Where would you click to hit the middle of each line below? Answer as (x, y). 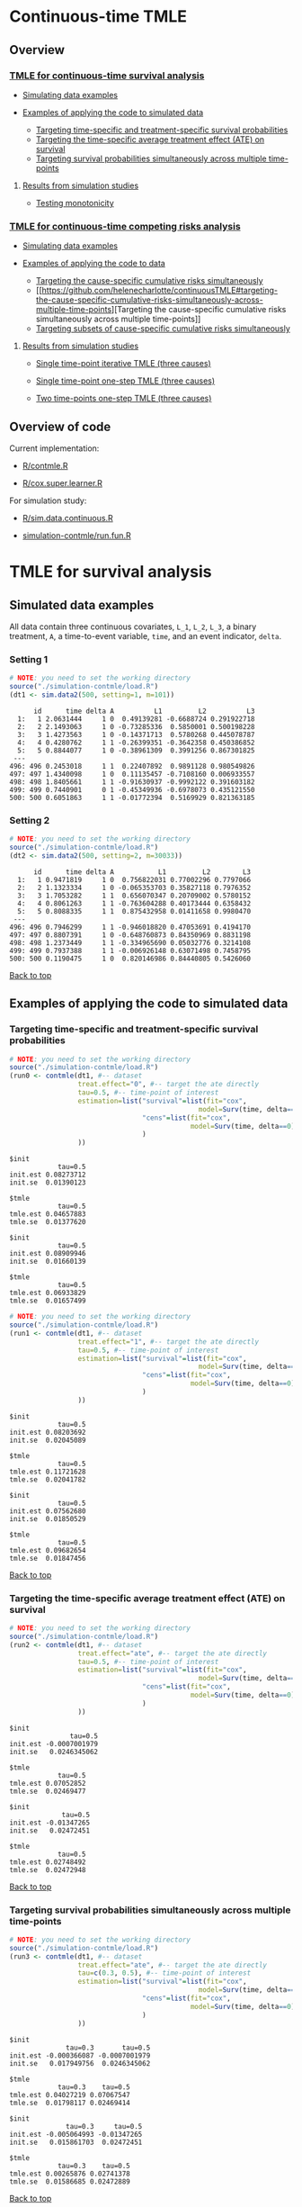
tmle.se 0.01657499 (48, 1301)
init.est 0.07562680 (48, 1511)
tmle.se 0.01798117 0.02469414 (70, 2103)
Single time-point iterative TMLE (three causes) (123, 364)
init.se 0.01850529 (48, 1518)
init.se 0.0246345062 (54, 1752)
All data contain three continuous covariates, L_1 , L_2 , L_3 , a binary (133, 626)
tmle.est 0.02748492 (48, 1862)
